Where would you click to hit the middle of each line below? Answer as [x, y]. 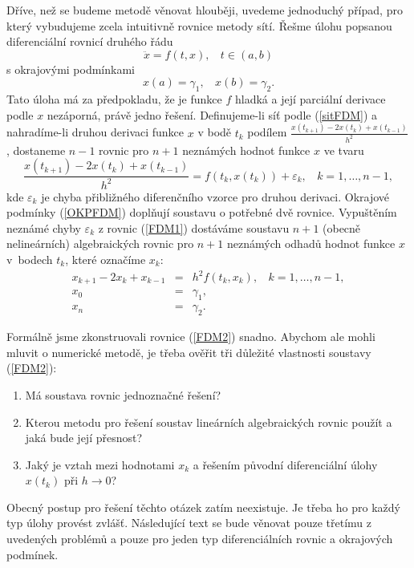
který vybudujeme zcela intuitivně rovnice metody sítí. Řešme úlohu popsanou [199, 25]
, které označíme [106, 259]
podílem [267, 132]
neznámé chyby [44, 227]
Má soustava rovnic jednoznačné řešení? [123, 394]
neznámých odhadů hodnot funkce [311, 243]
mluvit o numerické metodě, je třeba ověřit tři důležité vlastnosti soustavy [189, 352]
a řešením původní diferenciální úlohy [285, 464]
